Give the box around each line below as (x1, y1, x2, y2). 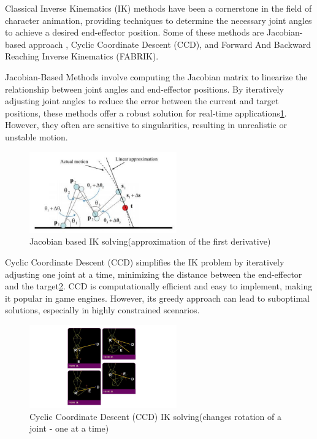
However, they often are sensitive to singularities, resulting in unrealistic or (5, 118, 287, 131)
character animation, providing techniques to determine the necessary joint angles (5, 13, 312, 26)
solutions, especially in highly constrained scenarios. (5, 303, 200, 316)
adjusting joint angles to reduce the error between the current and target (5, 94, 279, 107)
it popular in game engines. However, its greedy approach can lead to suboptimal (5, 291, 310, 304)
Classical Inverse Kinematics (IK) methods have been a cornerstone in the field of (5, 2, 312, 14)
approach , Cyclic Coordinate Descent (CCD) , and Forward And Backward (28, 37, 311, 50)
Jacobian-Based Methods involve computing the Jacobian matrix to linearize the (5, 70, 308, 83)
